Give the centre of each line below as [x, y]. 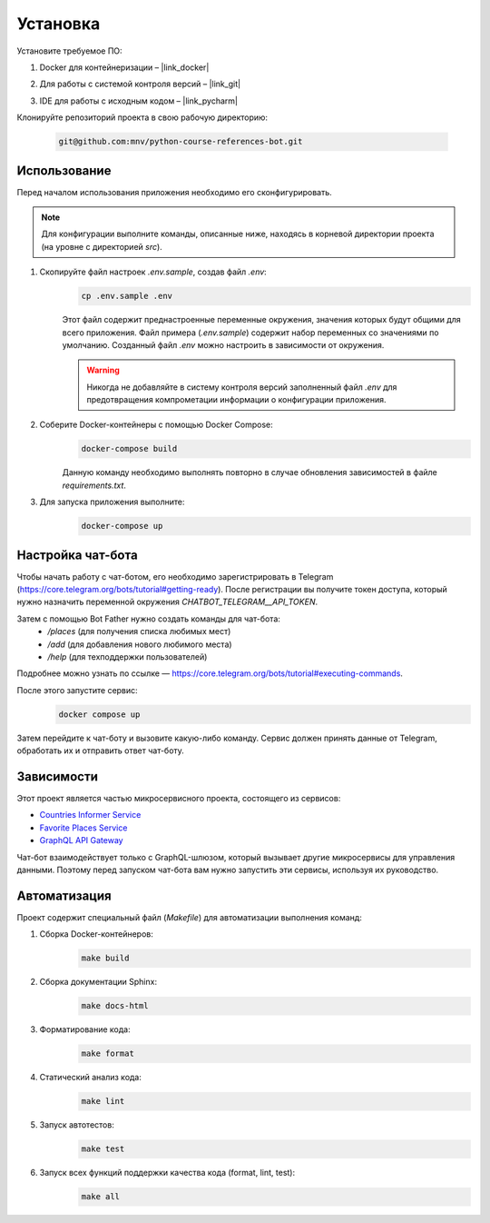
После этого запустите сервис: [77, 690]
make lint [103, 1101]
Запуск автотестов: [77, 1125]
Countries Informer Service [90, 815]
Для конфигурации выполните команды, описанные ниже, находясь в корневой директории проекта [238, 234]
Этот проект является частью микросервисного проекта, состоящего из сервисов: [179, 799]
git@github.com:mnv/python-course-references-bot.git [181, 142]
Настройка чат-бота [77, 555]
